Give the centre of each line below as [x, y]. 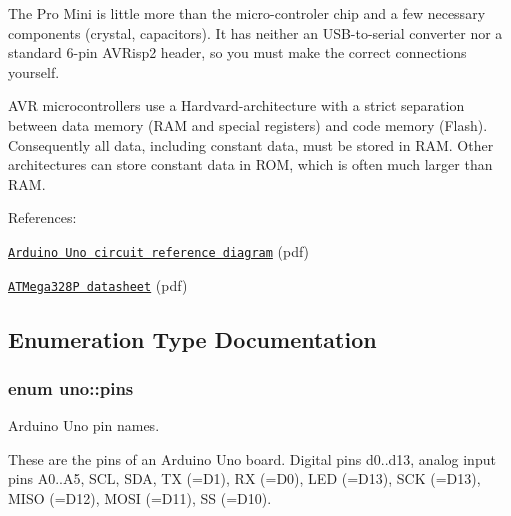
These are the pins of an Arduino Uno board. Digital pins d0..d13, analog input [252, 458]
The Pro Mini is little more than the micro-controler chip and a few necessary [247, 13]
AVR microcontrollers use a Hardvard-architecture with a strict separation [236, 105]
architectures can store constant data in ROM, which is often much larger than [250, 164]
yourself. [34, 71]
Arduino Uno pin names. [84, 425]
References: [42, 217]
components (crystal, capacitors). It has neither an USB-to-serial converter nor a [255, 32]
